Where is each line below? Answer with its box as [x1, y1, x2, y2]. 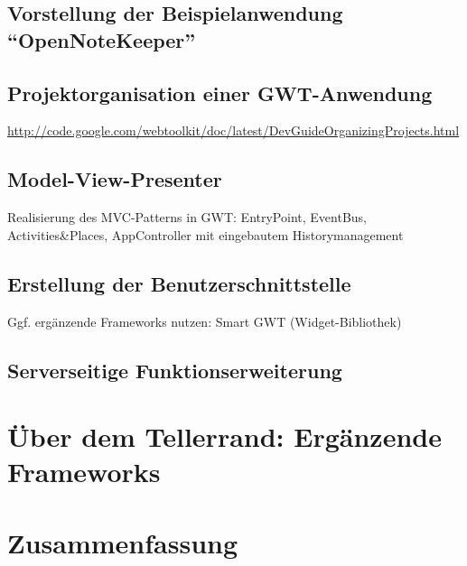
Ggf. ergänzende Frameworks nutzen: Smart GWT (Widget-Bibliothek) [7, 311, 402, 330]
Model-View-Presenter [7, 165, 222, 193]
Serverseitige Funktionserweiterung [7, 356, 342, 384]
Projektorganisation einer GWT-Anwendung [7, 79, 433, 107]
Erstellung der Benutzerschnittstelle [7, 269, 351, 297]
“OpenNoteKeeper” [7, 25, 196, 53]
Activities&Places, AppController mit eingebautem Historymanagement [7, 225, 404, 244]
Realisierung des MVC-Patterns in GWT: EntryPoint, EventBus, [7, 208, 367, 227]
